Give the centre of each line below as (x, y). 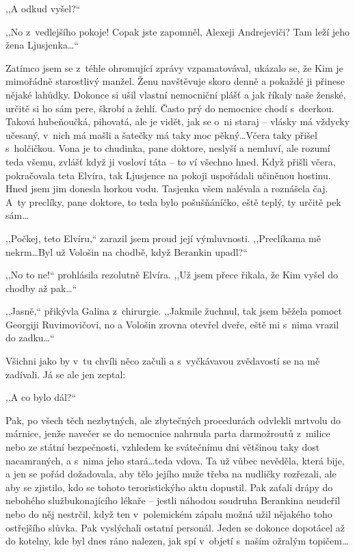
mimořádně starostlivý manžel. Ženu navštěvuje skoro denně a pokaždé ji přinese (175, 81)
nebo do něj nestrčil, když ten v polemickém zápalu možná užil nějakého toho (169, 514)
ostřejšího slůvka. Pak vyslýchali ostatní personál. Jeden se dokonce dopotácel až (175, 527)
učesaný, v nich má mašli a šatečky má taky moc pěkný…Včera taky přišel (161, 134)
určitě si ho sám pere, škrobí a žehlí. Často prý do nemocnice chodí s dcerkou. (170, 108)
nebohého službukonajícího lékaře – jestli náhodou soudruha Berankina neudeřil (173, 500)
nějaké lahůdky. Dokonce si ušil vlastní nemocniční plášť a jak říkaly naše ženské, (176, 94)
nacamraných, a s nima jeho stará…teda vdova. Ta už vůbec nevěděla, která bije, (175, 460)
